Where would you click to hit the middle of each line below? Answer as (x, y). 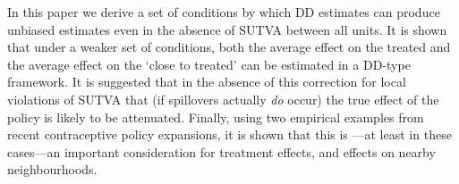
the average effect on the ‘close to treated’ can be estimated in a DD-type (209, 64)
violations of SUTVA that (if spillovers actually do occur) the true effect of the (223, 99)
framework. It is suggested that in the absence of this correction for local (207, 82)
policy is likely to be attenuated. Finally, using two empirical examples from (216, 117)
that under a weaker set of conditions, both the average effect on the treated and (229, 47)
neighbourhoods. (52, 169)
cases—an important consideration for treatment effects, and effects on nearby (221, 151)
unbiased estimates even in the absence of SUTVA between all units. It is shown (227, 29)
